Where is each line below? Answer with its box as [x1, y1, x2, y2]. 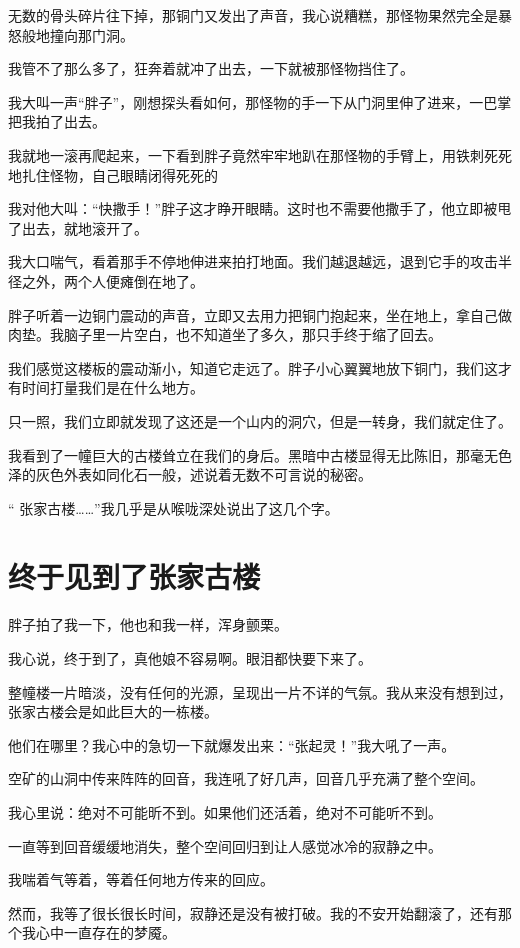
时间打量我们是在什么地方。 [21, 377, 204, 398]
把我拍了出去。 [8, 111, 106, 132]
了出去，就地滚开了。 [8, 217, 148, 238]
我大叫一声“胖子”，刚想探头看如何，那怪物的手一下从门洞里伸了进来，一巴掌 [8, 91, 512, 112]
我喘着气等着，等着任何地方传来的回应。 [8, 869, 274, 890]
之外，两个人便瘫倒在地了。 [21, 270, 204, 291]
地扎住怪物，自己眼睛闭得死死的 [8, 164, 218, 185]
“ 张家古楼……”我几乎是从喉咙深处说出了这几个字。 [8, 497, 339, 518]
